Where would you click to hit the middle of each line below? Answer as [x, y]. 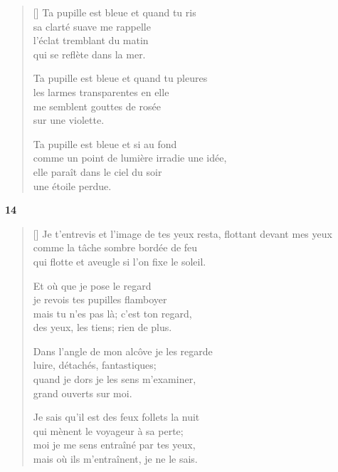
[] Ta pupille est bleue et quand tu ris [115, 12]
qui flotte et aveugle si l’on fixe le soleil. [120, 261]
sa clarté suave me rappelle [92, 26]
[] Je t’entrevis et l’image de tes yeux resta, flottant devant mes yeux [183, 233]
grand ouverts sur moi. [83, 393]
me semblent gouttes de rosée [97, 106]
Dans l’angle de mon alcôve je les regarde [123, 351]
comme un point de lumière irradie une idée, [130, 158]
